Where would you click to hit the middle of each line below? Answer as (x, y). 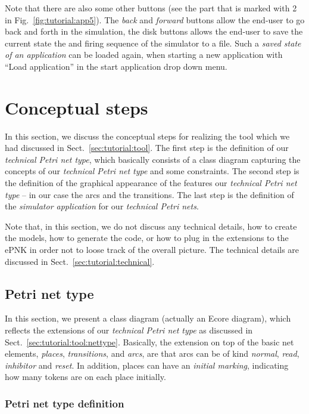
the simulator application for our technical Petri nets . (102, 206)
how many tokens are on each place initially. (85, 377)
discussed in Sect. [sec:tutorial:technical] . (80, 261)
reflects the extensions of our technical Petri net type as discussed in (129, 330)
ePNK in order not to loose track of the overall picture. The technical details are (152, 250)
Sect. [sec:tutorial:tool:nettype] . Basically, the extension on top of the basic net (149, 342)
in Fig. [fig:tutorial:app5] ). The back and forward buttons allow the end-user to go (155, 19)
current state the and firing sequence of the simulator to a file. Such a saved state (153, 43)
